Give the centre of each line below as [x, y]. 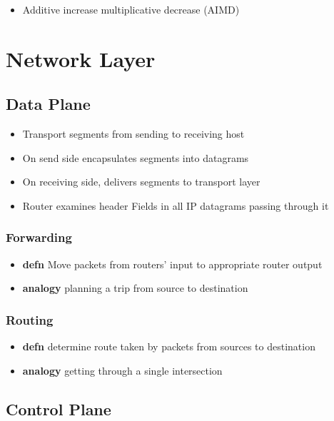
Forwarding [39, 237]
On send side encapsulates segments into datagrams [136, 157]
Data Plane [48, 104]
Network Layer [81, 58]
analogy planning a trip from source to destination [135, 288]
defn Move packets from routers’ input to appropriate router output [172, 264]
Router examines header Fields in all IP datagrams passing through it [176, 205]
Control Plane [59, 409]
